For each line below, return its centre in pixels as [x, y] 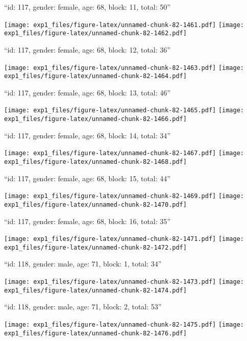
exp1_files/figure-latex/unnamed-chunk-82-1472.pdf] [95, 247]
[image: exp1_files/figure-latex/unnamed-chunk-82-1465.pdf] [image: [124, 111]
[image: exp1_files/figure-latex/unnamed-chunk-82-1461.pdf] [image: [124, 25]
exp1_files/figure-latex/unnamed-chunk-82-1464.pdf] [95, 76]
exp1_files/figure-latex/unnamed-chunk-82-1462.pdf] [95, 33]
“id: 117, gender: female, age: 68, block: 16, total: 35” [87, 221]
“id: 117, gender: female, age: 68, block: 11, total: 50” [87, 7]
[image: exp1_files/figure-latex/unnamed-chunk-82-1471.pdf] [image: [124, 239]
